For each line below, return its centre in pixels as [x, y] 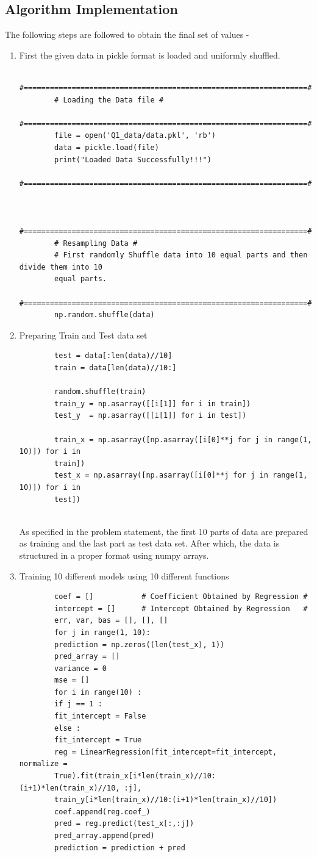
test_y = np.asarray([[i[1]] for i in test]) [151, 416]
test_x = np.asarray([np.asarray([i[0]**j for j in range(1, [181, 475]
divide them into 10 [61, 267]
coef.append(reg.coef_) [102, 812]
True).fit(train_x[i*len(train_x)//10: [135, 776]
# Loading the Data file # [109, 100]
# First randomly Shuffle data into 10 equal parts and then [181, 255]
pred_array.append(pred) [105, 836]
